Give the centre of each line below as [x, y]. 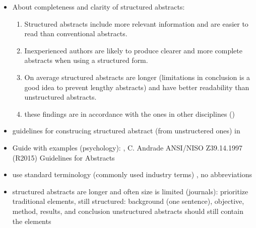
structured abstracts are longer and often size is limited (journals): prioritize [130, 191]
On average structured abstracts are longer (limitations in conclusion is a [137, 77]
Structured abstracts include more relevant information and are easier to [136, 23]
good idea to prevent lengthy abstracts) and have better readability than [137, 87]
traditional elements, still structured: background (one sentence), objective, [128, 201]
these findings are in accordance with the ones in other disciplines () [130, 113]
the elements [32, 221]
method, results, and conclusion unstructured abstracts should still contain [128, 211]
